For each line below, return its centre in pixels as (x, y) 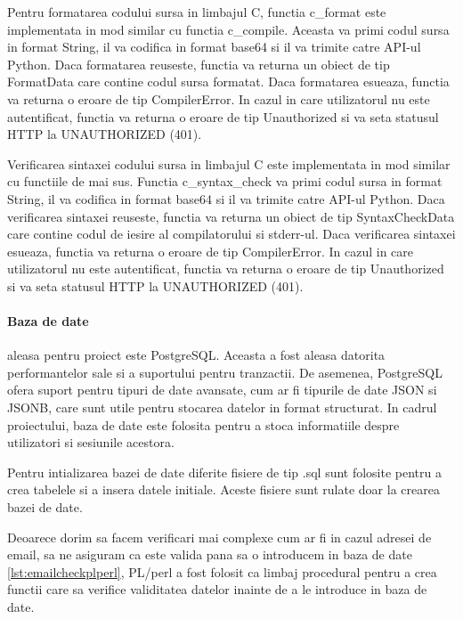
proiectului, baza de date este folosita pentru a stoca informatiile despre (203, 424)
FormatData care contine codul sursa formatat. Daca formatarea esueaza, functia (228, 81)
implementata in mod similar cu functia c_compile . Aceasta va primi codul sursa (228, 29)
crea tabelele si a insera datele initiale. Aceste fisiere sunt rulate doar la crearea (223, 489)
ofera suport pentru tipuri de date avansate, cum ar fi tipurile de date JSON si (222, 390)
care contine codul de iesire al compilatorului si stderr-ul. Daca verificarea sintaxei (231, 234)
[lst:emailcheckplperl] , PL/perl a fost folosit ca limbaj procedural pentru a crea (222, 571)
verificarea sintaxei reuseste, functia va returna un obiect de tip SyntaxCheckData (231, 216)
